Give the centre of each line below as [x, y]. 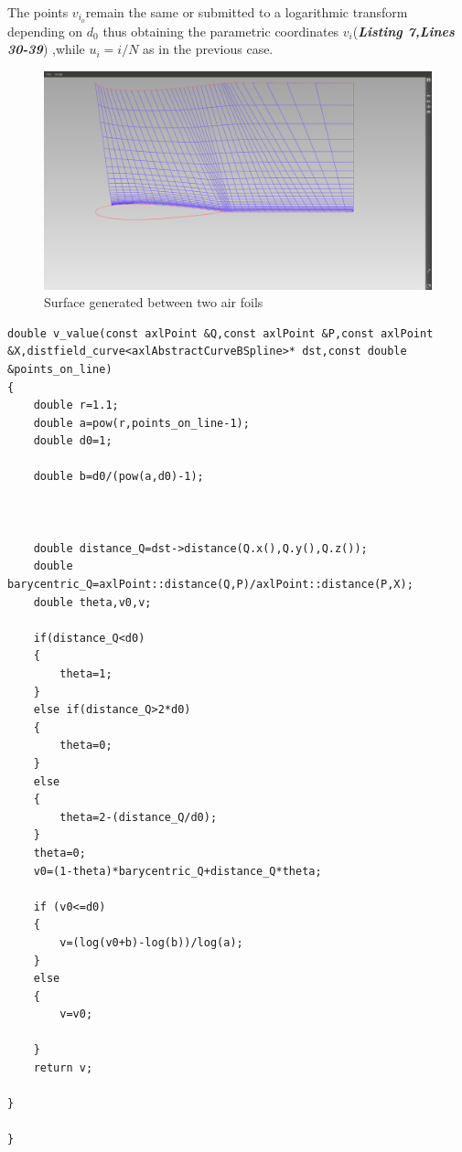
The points [38, 12]
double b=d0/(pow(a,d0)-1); [118, 477]
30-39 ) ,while [46, 49]
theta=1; [86, 674]
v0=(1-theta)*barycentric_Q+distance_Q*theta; [177, 871]
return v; [63, 1068]
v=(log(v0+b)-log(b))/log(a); [151, 942]
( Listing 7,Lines [403, 31]
